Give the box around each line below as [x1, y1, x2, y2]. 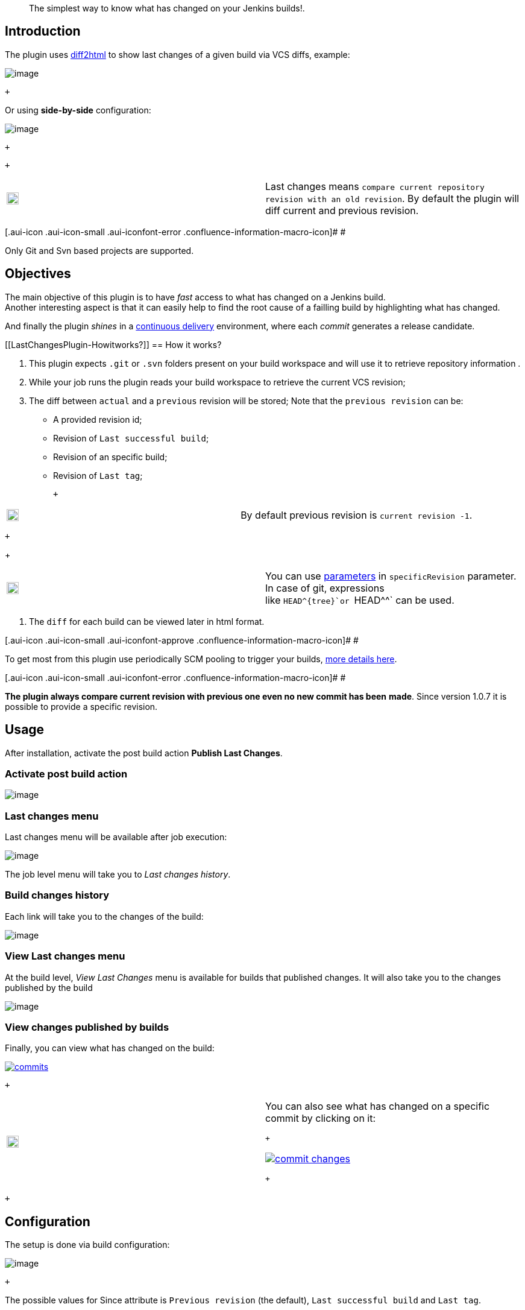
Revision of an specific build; [53, 451, 168, 462]
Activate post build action [5, 767, 128, 780]
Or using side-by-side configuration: [5, 104, 151, 115]
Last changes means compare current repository [265, 180, 485, 192]
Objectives [5, 266, 71, 282]
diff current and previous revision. [265, 204, 419, 217]
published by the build [5, 982, 93, 993]
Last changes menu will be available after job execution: [5, 832, 227, 843]
